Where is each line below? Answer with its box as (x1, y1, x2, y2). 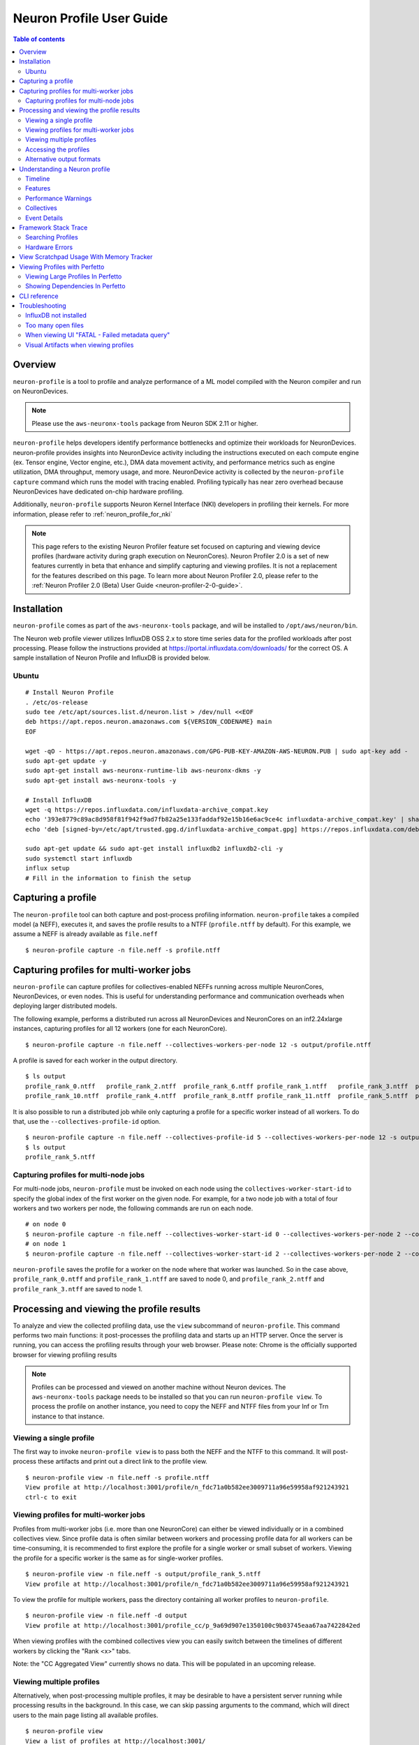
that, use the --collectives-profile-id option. (13, 1117, 161, 1125)
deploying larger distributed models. (13, 1002, 118, 1010)
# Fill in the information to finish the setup (25, 874, 191, 882)
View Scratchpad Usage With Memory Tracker (19, 253, 153, 261)
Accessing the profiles (25, 145, 90, 154)
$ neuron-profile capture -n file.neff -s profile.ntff (25, 946, 221, 954)
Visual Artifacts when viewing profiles (25, 341, 134, 349)
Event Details (25, 214, 63, 222)
